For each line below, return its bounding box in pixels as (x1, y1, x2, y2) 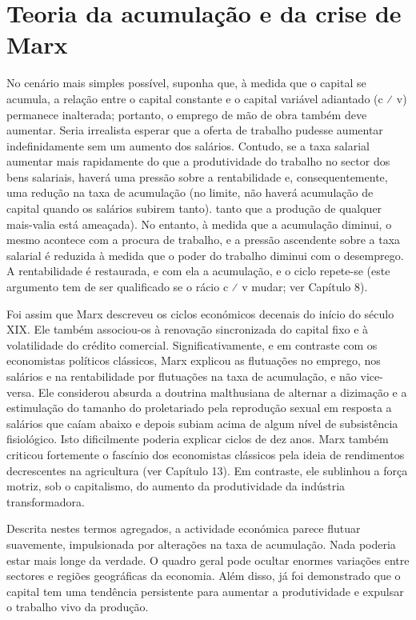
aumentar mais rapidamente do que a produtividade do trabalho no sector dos (6, 153, 390, 170)
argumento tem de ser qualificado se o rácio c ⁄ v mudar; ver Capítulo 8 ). (6, 278, 368, 295)
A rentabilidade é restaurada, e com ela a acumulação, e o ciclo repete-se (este (6, 262, 390, 279)
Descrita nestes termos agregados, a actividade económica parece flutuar (6, 520, 361, 537)
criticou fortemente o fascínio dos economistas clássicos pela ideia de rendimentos (6, 446, 405, 462)
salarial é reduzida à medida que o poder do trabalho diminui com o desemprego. (6, 246, 404, 263)
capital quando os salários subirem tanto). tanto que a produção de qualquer (6, 200, 382, 217)
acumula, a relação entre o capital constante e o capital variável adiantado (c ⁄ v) (6, 90, 407, 106)
